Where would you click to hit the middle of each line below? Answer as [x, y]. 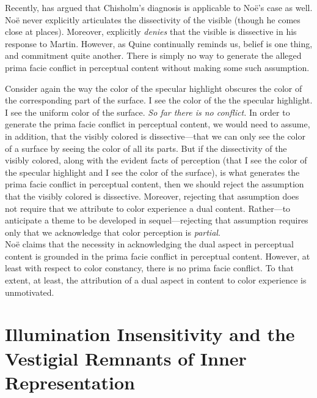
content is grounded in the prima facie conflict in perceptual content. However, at [158, 256]
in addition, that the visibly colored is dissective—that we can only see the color [155, 136]
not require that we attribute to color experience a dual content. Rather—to [148, 208]
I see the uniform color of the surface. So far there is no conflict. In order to [148, 112]
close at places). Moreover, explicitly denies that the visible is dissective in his [151, 32]
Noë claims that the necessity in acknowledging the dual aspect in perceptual [149, 244]
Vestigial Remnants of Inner [126, 358]
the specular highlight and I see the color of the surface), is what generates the [152, 172]
